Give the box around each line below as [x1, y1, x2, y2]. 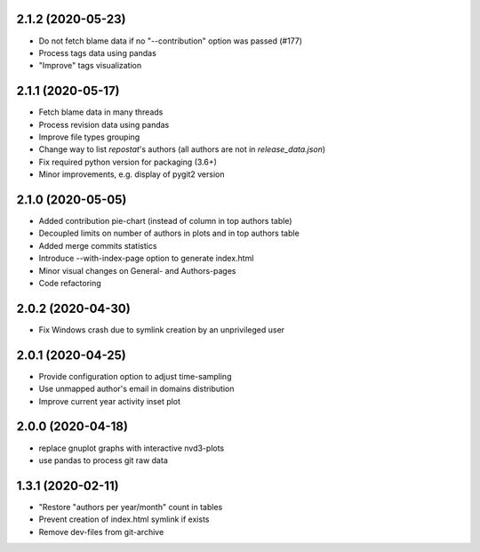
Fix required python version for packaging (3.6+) [38, 156, 218, 167]
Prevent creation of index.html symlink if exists [38, 514, 210, 524]
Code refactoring [38, 278, 101, 289]
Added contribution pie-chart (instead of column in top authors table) [38, 216, 292, 227]
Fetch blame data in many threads [38, 107, 164, 117]
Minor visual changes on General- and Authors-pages [38, 265, 236, 276]
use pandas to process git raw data [38, 454, 168, 466]
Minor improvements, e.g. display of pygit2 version [38, 169, 225, 180]
